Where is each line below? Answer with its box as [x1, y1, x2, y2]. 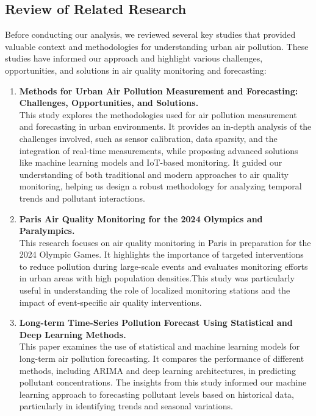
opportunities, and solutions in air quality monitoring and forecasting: [5, 63, 267, 76]
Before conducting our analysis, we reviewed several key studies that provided [5, 28, 296, 41]
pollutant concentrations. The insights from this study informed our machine [19, 376, 307, 389]
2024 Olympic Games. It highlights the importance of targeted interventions [19, 248, 304, 261]
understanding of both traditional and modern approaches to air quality [19, 167, 289, 180]
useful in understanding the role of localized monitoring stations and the [19, 284, 290, 297]
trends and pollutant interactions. [19, 191, 145, 204]
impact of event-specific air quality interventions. [19, 295, 202, 308]
